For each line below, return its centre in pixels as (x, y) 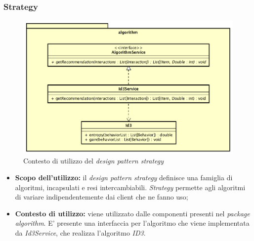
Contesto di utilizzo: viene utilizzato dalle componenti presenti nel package (132, 213)
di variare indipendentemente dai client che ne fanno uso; (102, 197)
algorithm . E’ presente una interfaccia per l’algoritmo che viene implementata (132, 223)
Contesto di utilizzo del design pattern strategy (94, 161)
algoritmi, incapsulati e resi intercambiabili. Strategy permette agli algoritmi (130, 187)
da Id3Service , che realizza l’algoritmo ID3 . (80, 232)
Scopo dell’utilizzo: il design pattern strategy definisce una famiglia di (124, 177)
